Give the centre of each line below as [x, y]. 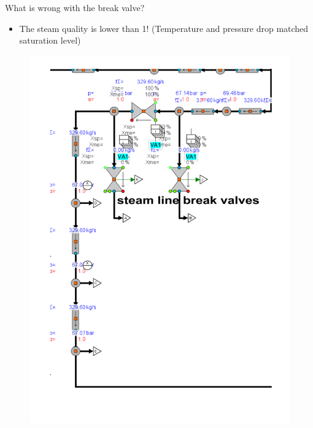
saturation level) [50, 40]
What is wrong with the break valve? [75, 7]
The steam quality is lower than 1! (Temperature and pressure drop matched [164, 28]
